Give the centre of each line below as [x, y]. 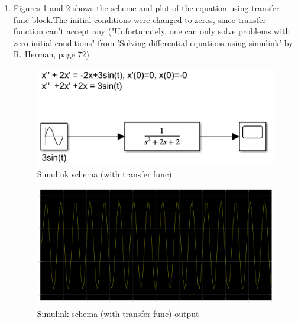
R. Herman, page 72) [51, 54]
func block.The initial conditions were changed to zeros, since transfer [140, 19]
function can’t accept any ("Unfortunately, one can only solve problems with [152, 31]
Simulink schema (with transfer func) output [118, 313]
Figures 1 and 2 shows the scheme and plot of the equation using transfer [146, 8]
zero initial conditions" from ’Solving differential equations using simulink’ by [153, 42]
